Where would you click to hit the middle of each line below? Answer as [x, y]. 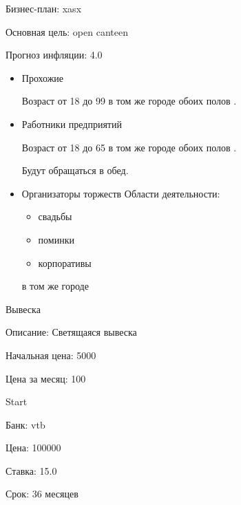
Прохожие [43, 77]
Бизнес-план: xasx [44, 8]
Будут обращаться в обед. [75, 170]
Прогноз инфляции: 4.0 [54, 55]
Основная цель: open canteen [67, 31]
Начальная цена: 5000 [51, 355]
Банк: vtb [25, 424]
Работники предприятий [72, 123]
